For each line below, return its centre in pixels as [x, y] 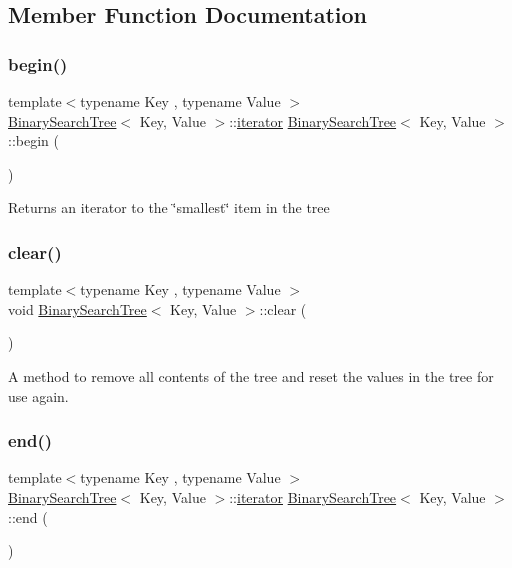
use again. [38, 395]
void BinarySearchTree [77, 308]
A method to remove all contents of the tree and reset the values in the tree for [251, 375]
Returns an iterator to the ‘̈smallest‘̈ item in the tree [169, 207]
